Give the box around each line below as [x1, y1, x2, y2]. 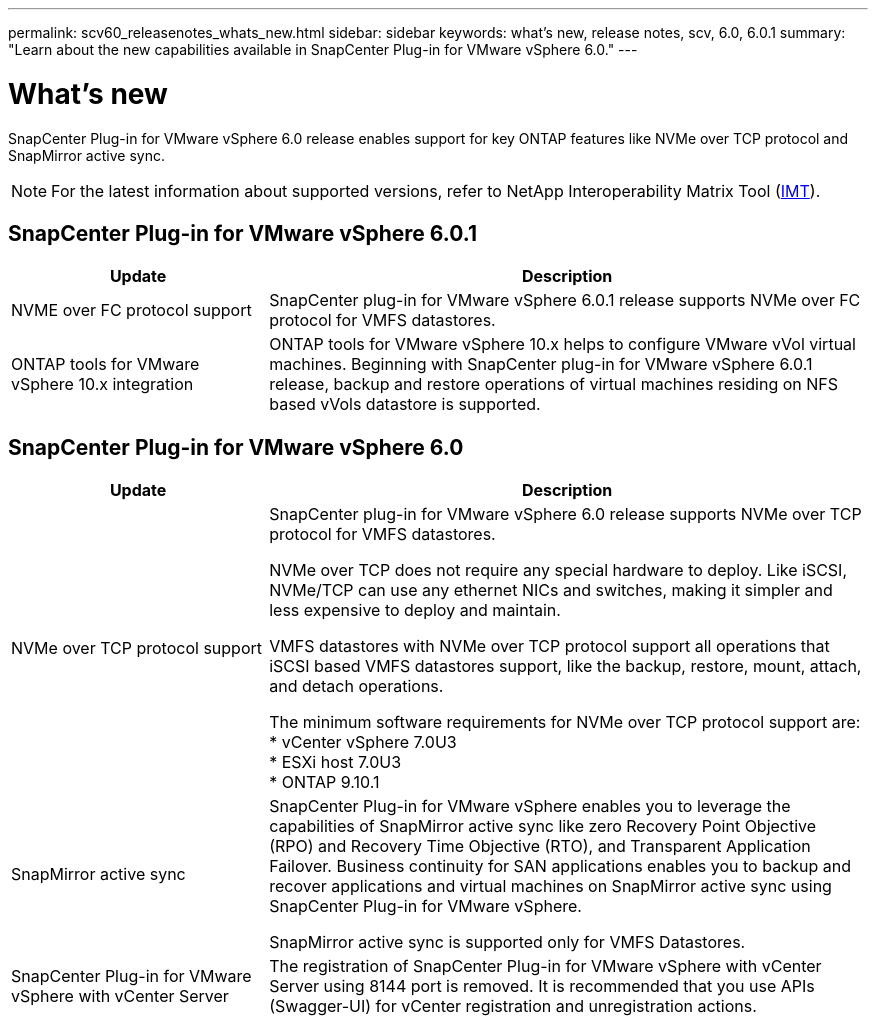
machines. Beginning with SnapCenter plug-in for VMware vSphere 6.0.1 [269, 354, 813, 375]
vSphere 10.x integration [11, 374, 194, 395]
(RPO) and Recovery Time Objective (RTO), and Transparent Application [269, 836, 811, 857]
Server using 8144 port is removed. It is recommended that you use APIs [269, 976, 815, 997]
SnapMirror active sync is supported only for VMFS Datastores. [269, 932, 746, 953]
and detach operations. [269, 676, 444, 697]
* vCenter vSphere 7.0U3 [269, 732, 457, 753]
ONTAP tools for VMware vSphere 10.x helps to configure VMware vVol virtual [269, 334, 856, 355]
